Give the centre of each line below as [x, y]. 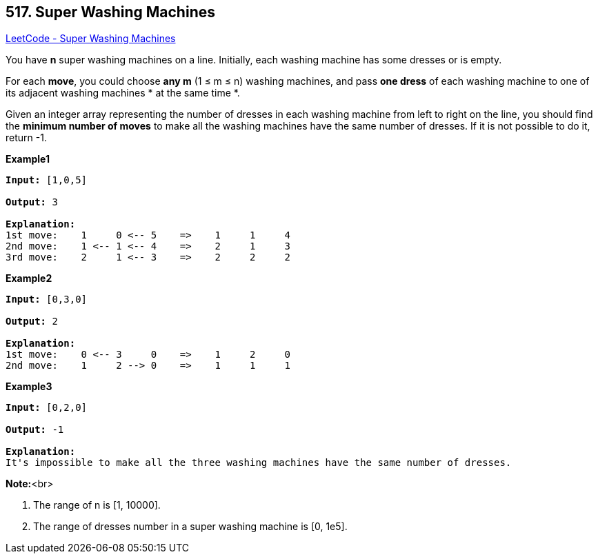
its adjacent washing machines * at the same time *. [123, 93]
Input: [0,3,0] [47, 299]
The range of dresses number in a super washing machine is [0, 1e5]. [190, 527]
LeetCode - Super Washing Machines [91, 39]
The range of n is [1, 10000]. [97, 505]
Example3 [29, 387]
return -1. [26, 138]
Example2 [29, 278]
